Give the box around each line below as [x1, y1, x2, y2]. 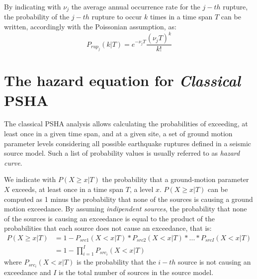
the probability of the [4, 11, 70, 22]
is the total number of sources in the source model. [58, 267, 214, 278]
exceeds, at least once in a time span [12, 184, 124, 194]
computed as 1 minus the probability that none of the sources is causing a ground [4, 193, 253, 204]
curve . [4, 157, 22, 168]
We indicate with [4, 174, 56, 185]
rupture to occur [91, 11, 142, 22]
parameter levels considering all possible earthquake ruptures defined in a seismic [4, 138, 251, 148]
